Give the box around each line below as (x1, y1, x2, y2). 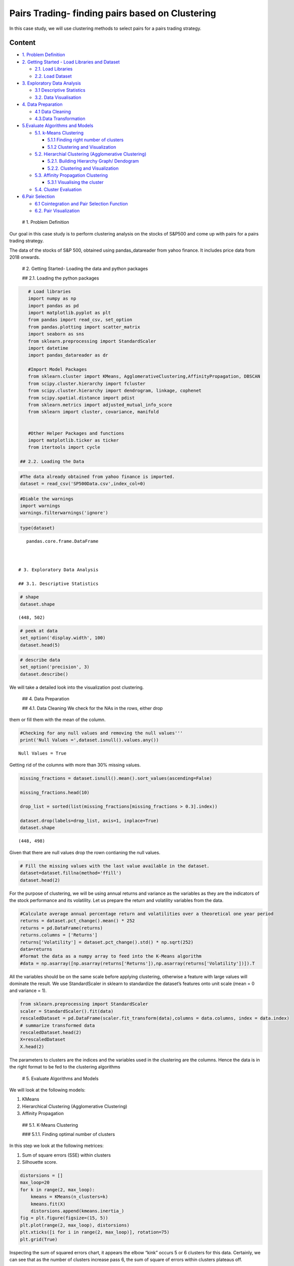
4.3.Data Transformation (34, 115, 86, 122)
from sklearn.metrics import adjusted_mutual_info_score (28, 402, 173, 408)
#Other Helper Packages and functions (28, 430, 124, 436)
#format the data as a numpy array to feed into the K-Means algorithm (20, 954, 202, 959)
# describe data (20, 657, 61, 663)
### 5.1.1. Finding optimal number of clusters (22, 1131, 115, 1137)
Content (9, 38, 36, 47)
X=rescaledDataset (20, 1037, 66, 1043)
